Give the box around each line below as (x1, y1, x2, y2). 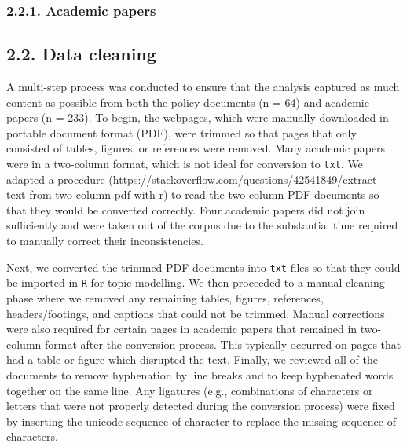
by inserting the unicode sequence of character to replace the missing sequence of (6, 412, 396, 429)
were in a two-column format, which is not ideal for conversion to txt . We (6, 156, 363, 172)
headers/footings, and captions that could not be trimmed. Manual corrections (6, 305, 385, 321)
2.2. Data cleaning (6, 42, 156, 66)
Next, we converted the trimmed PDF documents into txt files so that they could (6, 258, 401, 275)
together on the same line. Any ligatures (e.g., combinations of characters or (6, 382, 373, 398)
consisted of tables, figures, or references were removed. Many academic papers (6, 140, 386, 156)
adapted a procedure (6, 170, 105, 187)
